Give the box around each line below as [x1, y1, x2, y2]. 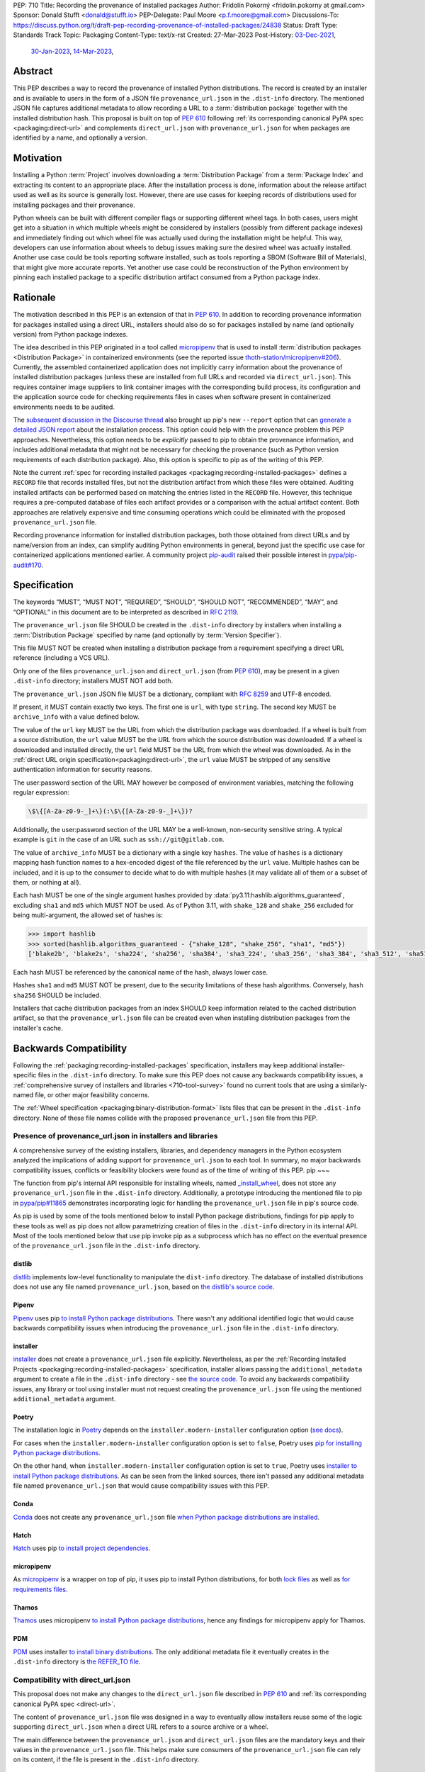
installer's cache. [13, 1024, 63, 1032]
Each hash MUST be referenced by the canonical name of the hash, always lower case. [13, 968, 268, 976]
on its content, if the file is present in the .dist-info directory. [13, 1755, 200, 1764]
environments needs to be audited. [13, 403, 115, 411]
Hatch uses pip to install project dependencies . [13, 1544, 151, 1552]
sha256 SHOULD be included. [13, 991, 102, 999]
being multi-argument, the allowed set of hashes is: [13, 911, 163, 919]
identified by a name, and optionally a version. [13, 133, 148, 142]
